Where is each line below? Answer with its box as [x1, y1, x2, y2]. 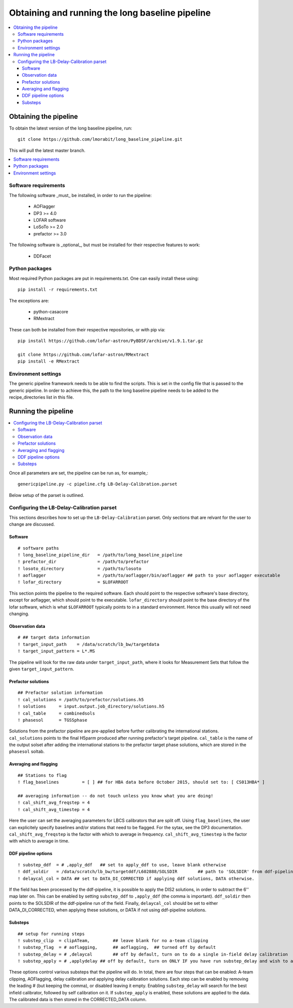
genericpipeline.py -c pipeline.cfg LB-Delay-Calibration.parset [18, 481, 178, 487]
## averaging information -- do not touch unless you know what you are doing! [18, 793, 213, 799]
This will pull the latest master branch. [9, 147, 85, 153]
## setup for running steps [18, 931, 85, 937]
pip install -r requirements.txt [18, 287, 98, 293]
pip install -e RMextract [18, 359, 80, 364]
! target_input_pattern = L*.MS [18, 648, 95, 654]
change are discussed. [9, 521, 55, 527]
